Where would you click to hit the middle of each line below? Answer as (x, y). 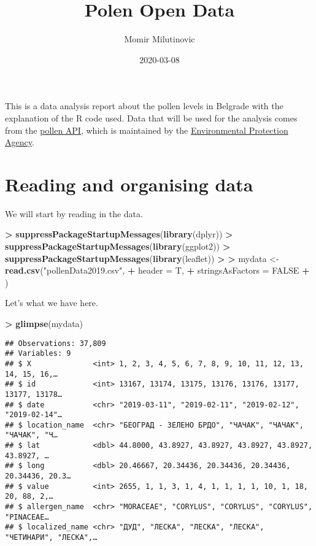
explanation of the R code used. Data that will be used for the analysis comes (151, 117)
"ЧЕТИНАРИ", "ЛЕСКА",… (51, 538)
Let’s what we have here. (52, 303)
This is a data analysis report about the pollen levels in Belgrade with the (144, 106)
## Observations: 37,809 (56, 343)
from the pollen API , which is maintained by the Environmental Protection (147, 130)
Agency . (20, 142)
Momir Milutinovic (160, 39)
